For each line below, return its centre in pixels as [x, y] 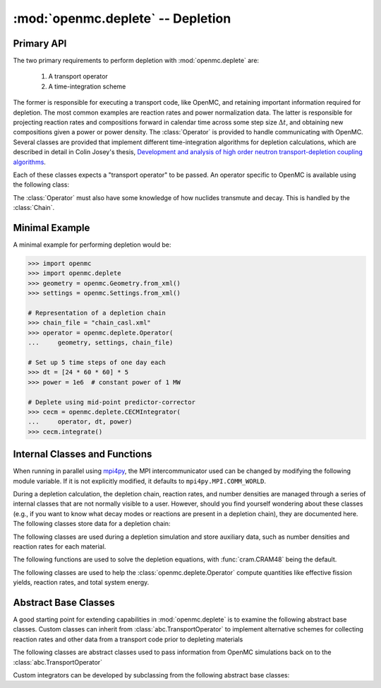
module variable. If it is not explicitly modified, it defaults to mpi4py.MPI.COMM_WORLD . [140, 481]
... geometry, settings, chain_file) [101, 343]
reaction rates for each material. [60, 546]
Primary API [40, 43]
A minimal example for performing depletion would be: [92, 245]
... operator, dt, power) [80, 422]
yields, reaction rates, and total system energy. [81, 583]
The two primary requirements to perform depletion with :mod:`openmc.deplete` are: [136, 61]
